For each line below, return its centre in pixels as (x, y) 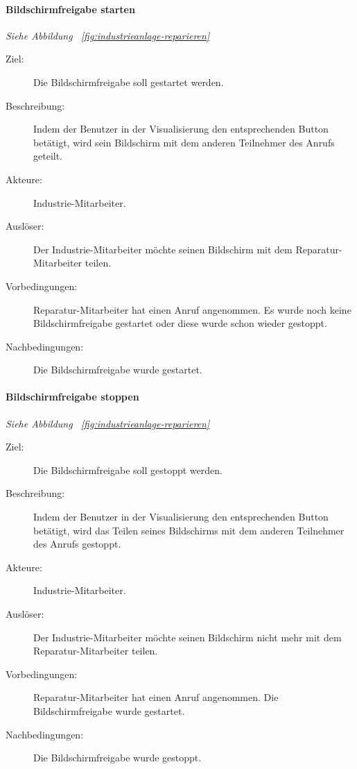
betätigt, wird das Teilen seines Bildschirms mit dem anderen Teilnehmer (189, 530)
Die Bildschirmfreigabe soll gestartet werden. (129, 82)
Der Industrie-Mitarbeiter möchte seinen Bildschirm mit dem (163, 249)
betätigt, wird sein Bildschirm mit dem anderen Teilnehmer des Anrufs (184, 142)
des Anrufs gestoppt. (77, 544)
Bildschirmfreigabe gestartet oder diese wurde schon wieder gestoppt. (180, 323)
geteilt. (48, 156)
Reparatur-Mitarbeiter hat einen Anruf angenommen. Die (156, 697)
